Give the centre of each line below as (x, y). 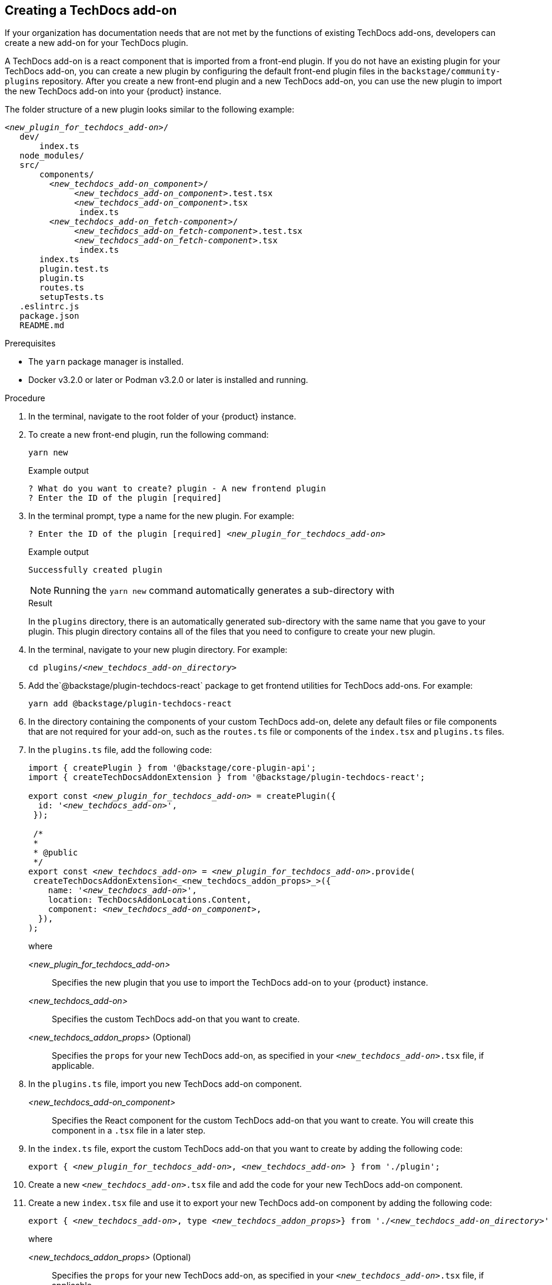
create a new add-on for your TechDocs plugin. (97, 43)
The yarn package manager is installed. (106, 362)
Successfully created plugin (95, 570)
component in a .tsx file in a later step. (129, 1131)
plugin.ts (62, 278)
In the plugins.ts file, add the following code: (120, 750)
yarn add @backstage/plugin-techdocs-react (130, 704)
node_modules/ (52, 156)
